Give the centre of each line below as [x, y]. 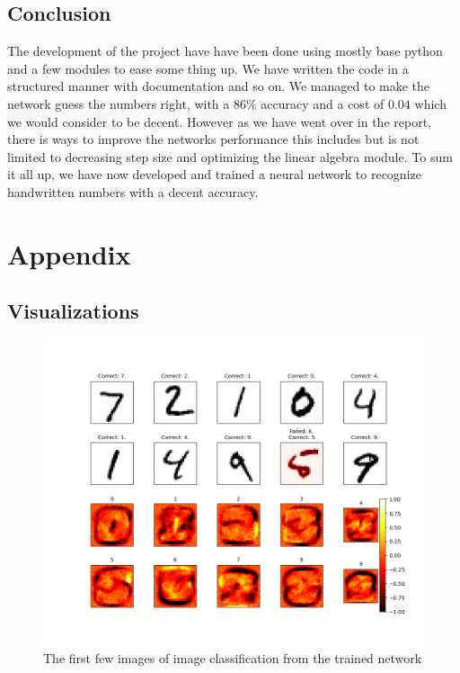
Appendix [69, 253]
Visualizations [73, 311]
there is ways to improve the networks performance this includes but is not [213, 139]
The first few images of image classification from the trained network [233, 657]
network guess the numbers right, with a [119, 103]
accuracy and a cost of [323, 103]
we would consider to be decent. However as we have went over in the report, [219, 121]
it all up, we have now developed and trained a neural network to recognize [214, 174]
